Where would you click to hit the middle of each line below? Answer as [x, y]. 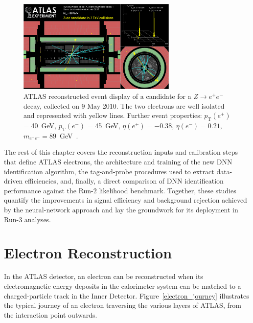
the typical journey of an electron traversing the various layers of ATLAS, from [123, 305]
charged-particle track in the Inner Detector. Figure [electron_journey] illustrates [126, 295]
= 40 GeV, [40, 126]
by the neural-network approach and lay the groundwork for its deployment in [121, 209]
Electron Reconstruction [88, 253]
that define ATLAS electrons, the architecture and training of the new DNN [118, 162]
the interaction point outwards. [51, 314]
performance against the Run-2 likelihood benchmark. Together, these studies [120, 190]
